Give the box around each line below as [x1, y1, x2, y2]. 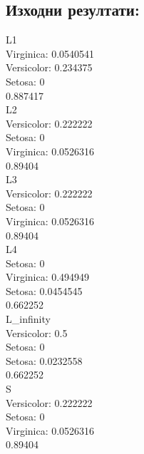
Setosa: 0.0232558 [6, 353, 83, 368]
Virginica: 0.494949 [6, 269, 90, 284]
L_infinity [6, 311, 51, 326]
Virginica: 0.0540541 [6, 46, 95, 61]
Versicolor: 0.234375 [6, 60, 93, 75]
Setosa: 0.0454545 [6, 283, 83, 298]
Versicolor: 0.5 [6, 325, 68, 340]
